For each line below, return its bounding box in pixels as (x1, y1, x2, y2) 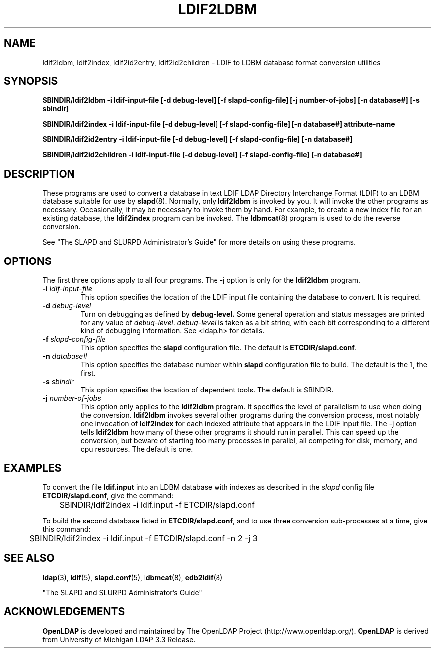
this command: (42, 524, 91, 533)
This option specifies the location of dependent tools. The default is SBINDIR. (80, 386, 334, 394)
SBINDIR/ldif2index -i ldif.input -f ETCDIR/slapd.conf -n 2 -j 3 (29, 533, 258, 543)
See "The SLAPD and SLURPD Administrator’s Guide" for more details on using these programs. (42, 238, 356, 247)
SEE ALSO (4, 552, 55, 565)
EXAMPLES (4, 461, 62, 474)
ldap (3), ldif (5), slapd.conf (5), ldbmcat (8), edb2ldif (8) (42, 573, 223, 582)
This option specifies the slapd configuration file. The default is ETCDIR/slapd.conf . (80, 343, 357, 352)
